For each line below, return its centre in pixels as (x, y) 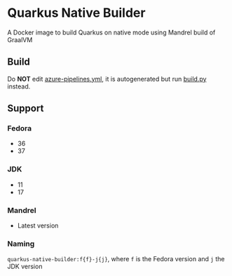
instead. (19, 86)
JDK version (25, 267)
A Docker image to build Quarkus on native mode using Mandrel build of (111, 32)
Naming (21, 244)
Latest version (38, 225)
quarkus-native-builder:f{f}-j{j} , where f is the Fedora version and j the (116, 259)
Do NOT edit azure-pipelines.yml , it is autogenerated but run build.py (107, 79)
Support (26, 109)
